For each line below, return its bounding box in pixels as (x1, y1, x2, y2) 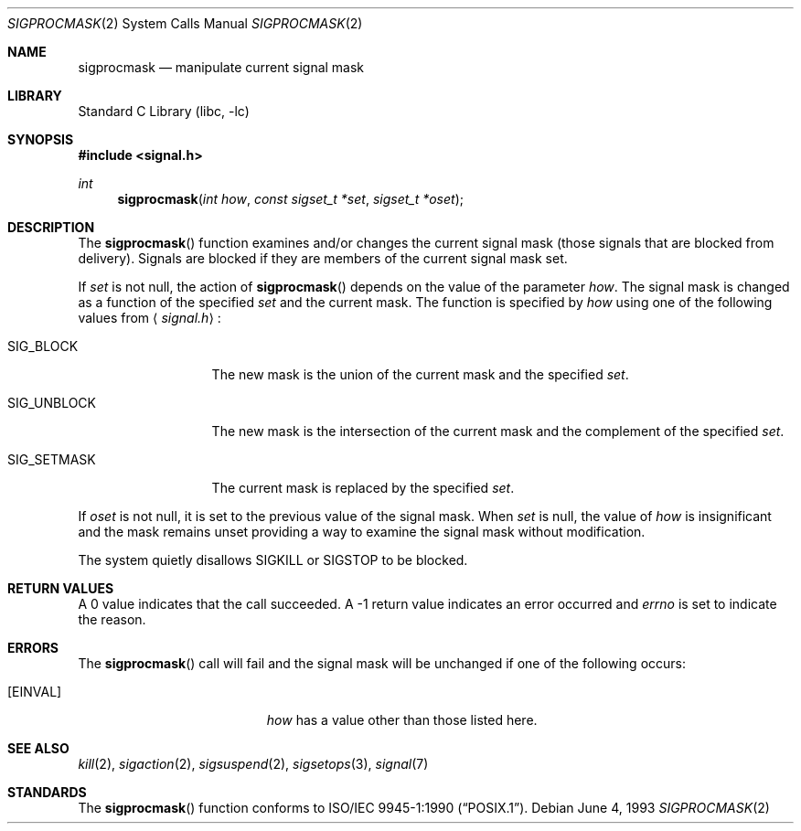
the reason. (78, 612, 146, 627)
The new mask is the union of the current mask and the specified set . (211, 367, 629, 382)
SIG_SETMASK (7, 452, 96, 467)
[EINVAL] (7, 684, 62, 699)
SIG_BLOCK (7, 338, 79, 354)
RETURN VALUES (7, 581, 114, 596)
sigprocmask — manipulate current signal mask (78, 59, 365, 75)
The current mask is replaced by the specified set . (211, 480, 515, 495)
